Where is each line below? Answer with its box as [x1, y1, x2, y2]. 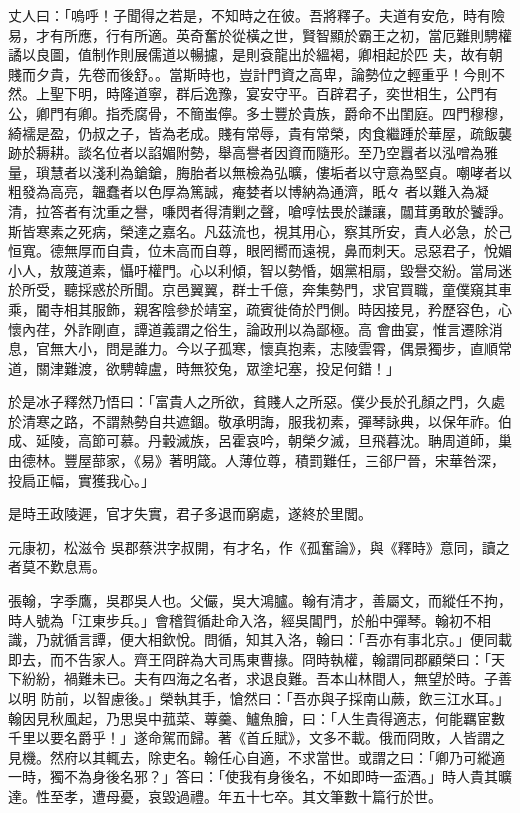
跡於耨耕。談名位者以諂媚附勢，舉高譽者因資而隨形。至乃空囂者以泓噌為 [8, 142, 484, 163]
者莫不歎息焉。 [8, 556, 106, 577]
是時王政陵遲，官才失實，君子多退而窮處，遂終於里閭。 [8, 503, 372, 524]
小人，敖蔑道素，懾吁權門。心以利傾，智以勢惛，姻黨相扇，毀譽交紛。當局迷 [8, 259, 512, 280]
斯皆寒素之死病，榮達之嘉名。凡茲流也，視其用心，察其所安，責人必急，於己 [8, 220, 512, 241]
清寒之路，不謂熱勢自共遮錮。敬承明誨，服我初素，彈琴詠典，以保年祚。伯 [21, 410, 512, 431]
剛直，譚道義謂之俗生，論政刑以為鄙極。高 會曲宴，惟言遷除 [91, 318, 489, 339]
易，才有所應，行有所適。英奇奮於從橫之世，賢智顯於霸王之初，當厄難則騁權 [8, 24, 512, 45]
